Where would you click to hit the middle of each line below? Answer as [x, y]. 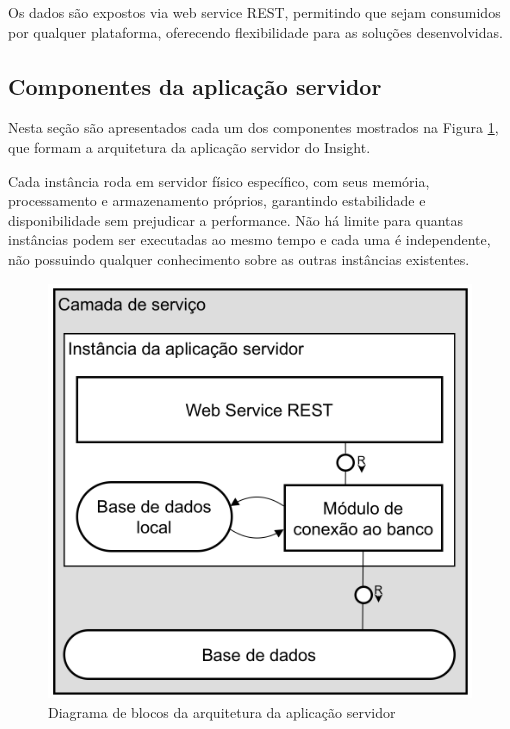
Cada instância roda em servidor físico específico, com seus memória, [219, 180]
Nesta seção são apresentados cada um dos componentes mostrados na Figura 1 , [253, 127]
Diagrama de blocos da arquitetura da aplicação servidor [222, 711]
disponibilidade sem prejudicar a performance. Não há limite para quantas [236, 219]
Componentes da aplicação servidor [195, 85]
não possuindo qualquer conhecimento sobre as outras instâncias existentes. [239, 258]
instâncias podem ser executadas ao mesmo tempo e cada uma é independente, [249, 239]
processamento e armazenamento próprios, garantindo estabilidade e [217, 200]
